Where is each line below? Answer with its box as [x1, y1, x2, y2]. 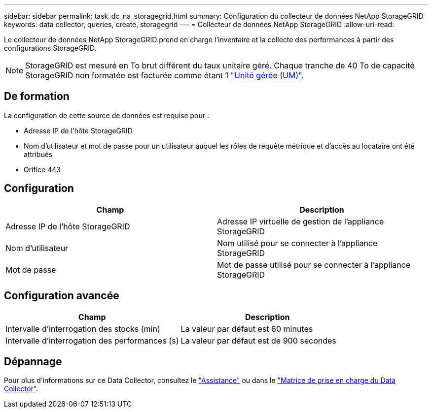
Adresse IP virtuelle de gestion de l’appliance [217, 216, 384, 226]
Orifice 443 [24, 165, 61, 174]
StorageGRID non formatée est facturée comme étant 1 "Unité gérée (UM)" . [25, 70, 304, 80]
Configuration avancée [4, 289, 119, 302]
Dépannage [4, 355, 62, 368]
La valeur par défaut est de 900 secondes [180, 335, 336, 346]
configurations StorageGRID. [4, 44, 97, 52]
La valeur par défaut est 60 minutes [180, 323, 313, 334]
